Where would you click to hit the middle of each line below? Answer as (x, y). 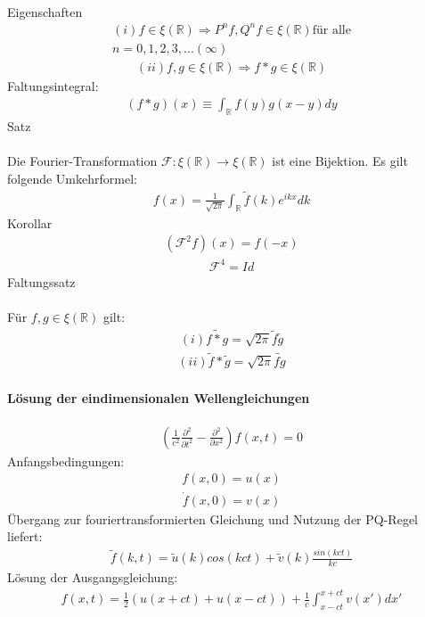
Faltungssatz (41, 281)
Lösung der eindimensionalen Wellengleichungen (159, 397)
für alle (331, 30)
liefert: (25, 536)
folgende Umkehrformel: (72, 178)
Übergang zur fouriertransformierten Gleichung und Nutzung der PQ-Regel (212, 518)
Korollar (30, 222)
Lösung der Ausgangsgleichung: (93, 577)
